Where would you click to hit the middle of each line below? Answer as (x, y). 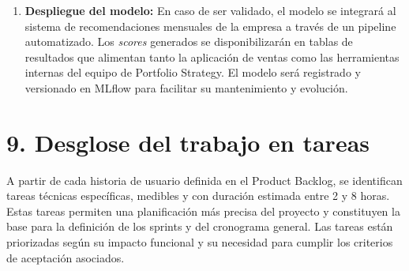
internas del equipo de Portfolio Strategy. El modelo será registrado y (193, 72)
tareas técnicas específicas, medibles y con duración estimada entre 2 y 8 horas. (198, 196)
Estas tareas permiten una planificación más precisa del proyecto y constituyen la (203, 211)
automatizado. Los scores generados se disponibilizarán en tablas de (189, 41)
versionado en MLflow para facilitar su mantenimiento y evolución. (186, 87)
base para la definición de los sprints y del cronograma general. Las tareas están (200, 226)
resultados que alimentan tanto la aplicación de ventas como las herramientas (212, 56)
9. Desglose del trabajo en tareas (188, 142)
